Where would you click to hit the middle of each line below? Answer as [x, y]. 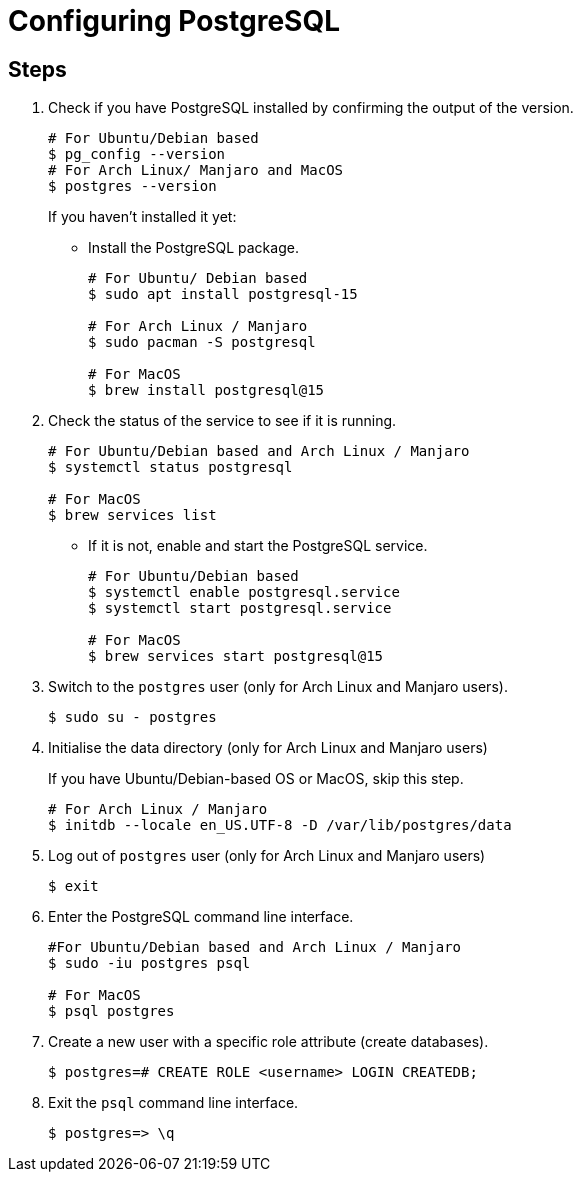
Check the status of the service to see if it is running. [222, 421]
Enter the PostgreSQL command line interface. [201, 917]
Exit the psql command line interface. [173, 1103]
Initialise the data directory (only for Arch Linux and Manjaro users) [268, 748]
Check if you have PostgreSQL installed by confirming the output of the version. [311, 108]
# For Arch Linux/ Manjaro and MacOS [196, 170]
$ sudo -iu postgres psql [149, 963]
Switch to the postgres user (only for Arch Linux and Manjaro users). [278, 687]
